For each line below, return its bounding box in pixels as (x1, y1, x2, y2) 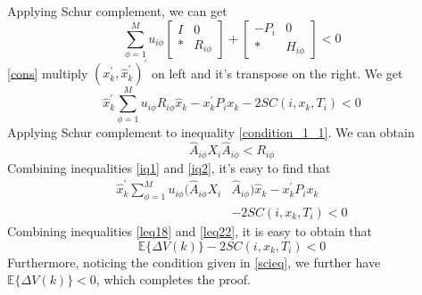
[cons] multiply (7, 63, 88, 82)
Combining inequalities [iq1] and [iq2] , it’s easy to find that (7, 158, 331, 176)
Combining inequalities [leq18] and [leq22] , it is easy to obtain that (7, 221, 373, 240)
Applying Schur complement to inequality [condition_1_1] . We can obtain (7, 122, 415, 141)
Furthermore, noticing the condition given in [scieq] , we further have (7, 252, 381, 271)
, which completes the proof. (95, 270, 251, 289)
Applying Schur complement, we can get (7, 2, 228, 20)
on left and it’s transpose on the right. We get (152, 63, 403, 82)
